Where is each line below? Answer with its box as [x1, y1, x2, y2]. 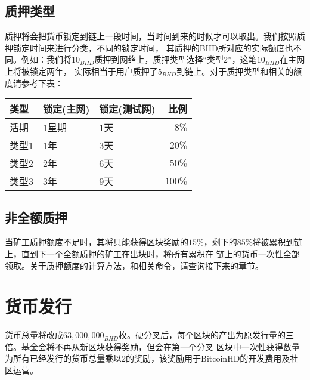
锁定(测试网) [99, 102, 156, 116]
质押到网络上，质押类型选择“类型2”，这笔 [94, 53, 257, 66]
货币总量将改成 [5, 329, 63, 341]
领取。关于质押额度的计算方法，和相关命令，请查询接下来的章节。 [5, 259, 263, 271]
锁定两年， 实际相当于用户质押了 [29, 64, 158, 77]
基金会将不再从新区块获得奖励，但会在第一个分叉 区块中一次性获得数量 [21, 340, 300, 353]
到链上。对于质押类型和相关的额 [176, 64, 302, 77]
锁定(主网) [43, 102, 90, 116]
